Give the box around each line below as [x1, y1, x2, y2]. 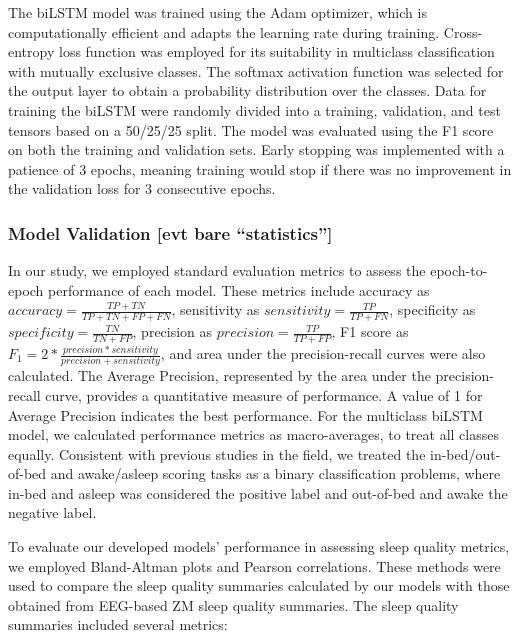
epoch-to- [430, 260, 488, 281]
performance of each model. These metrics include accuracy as [48, 279, 430, 300]
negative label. [8, 502, 97, 523]
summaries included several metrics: [8, 614, 228, 635]
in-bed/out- [430, 443, 501, 464]
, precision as [132, 321, 213, 342]
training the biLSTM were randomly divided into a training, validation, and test [8, 99, 501, 120]
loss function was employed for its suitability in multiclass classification [58, 41, 495, 62]
